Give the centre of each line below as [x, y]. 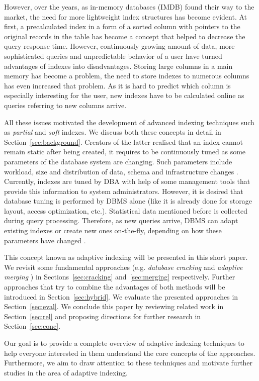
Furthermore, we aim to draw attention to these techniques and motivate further [128, 363]
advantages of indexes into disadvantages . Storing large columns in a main [118, 66]
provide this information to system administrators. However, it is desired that [124, 191]
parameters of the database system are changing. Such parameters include [118, 161]
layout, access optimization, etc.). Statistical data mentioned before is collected [126, 210]
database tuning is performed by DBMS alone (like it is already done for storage [128, 201]
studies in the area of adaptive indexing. [66, 372]
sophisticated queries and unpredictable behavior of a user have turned [113, 56]
